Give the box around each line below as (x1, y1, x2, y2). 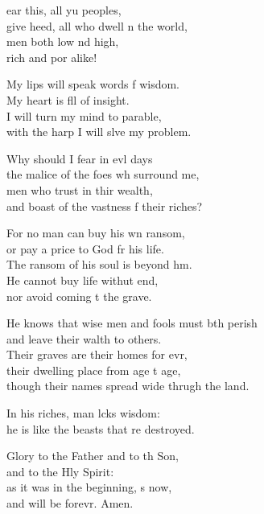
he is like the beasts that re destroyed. (6, 420, 195, 437)
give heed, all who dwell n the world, (6, 17, 188, 34)
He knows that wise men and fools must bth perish (6, 315, 258, 331)
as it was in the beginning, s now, (6, 479, 172, 495)
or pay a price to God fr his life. (6, 240, 164, 257)
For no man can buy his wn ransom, (6, 224, 185, 241)
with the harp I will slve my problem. (6, 123, 192, 140)
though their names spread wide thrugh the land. (6, 377, 250, 394)
